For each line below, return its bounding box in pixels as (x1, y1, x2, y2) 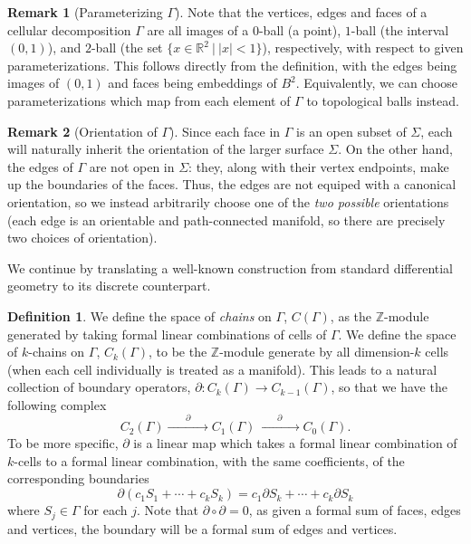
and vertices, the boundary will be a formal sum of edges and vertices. (7, 519, 398, 538)
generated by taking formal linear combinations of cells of (7, 324, 327, 343)
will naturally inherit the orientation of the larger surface (7, 139, 324, 158)
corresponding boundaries (7, 469, 149, 488)
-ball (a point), (258, 20, 341, 39)
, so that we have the (331, 377, 447, 396)
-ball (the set (91, 38, 163, 57)
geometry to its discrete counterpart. (7, 276, 211, 295)
